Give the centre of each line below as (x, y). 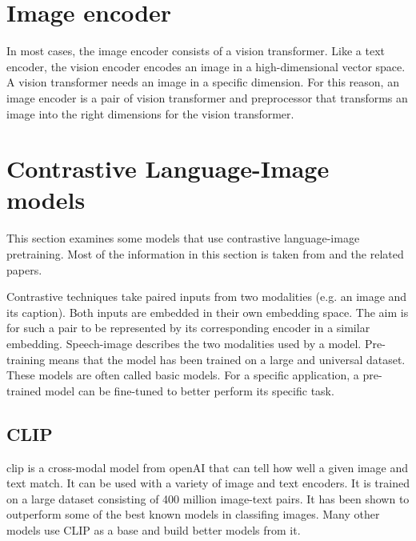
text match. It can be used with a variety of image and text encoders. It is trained (208, 483)
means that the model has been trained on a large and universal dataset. (227, 359)
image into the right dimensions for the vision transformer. (150, 113)
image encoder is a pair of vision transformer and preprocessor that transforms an (207, 97)
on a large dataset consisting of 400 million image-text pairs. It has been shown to (208, 498)
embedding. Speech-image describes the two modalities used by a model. (184, 343)
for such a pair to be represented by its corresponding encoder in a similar (188, 328)
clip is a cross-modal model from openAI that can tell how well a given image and (207, 467)
